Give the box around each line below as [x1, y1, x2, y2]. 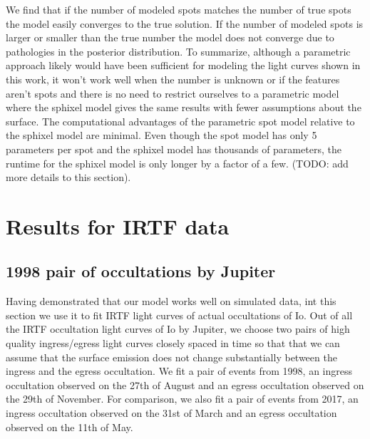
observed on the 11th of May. [6, 419, 133, 434]
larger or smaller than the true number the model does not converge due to [6, 30, 334, 45]
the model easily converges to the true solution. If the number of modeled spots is [6, 16, 364, 31]
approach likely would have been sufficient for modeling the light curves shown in [6, 58, 361, 73]
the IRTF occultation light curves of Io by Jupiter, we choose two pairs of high [6, 321, 350, 336]
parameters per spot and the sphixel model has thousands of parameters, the [6, 141, 341, 156]
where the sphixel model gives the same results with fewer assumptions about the [6, 100, 361, 115]
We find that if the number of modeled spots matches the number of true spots [6, 2, 351, 16]
